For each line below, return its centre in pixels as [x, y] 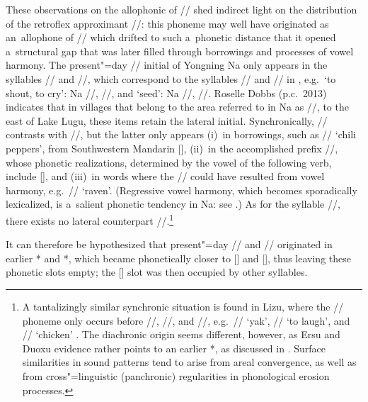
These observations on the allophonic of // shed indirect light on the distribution [182, 9]
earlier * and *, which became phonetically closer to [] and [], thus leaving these [178, 258]
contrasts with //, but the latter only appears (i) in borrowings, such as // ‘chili [181, 134]
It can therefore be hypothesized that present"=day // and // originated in [169, 244]
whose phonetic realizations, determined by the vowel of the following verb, [169, 162]
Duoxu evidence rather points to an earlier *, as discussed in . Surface [174, 348]
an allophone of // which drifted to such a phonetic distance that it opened [171, 37]
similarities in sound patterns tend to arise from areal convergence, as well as [189, 362]
